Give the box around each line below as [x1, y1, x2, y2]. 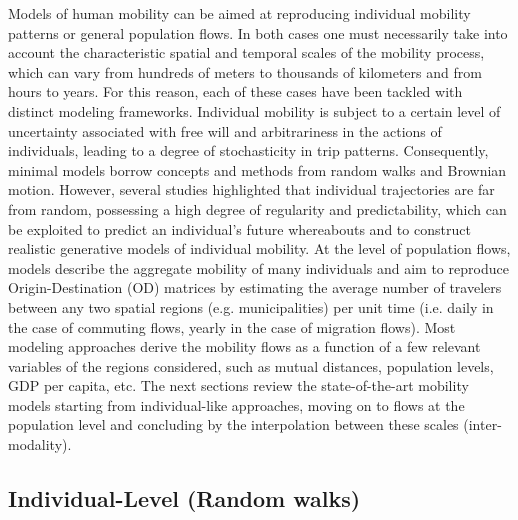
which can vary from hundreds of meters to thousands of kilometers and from [8, 61, 482, 82]
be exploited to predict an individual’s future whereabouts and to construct [8, 218, 471, 239]
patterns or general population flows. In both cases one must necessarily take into [8, 22, 508, 43]
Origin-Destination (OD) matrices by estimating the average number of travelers [8, 277, 502, 298]
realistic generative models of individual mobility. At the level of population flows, [8, 238, 511, 259]
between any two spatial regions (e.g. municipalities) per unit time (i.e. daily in [8, 296, 494, 317]
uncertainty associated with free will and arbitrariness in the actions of [8, 120, 442, 141]
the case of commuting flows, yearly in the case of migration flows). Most [8, 316, 456, 337]
